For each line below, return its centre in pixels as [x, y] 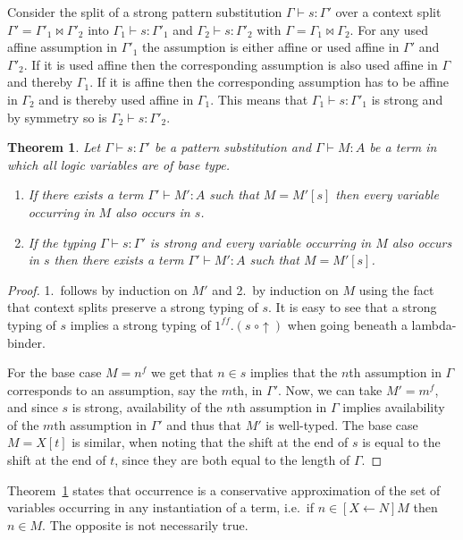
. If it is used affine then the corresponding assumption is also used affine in [231, 64]
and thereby [40, 82]
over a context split [388, 12]
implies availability [394, 407]
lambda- [434, 324]
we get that [182, 372]
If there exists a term [86, 194]
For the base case [55, 372]
